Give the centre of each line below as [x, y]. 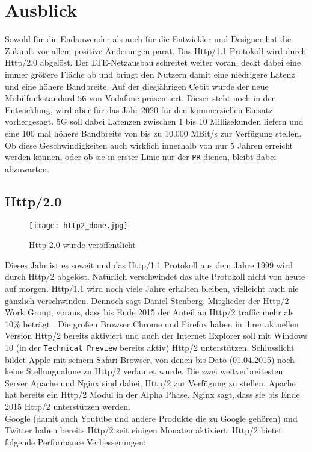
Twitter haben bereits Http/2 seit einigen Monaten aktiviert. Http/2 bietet [143, 430]
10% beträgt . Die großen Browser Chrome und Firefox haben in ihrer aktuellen [152, 324]
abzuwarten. [27, 168]
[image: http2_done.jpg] [78, 225]
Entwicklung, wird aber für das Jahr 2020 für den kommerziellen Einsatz [139, 109]
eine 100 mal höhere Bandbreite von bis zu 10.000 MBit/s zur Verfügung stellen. [153, 133]
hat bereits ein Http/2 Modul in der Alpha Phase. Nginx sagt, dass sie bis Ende [152, 395]
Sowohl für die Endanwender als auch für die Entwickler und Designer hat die [148, 39]
